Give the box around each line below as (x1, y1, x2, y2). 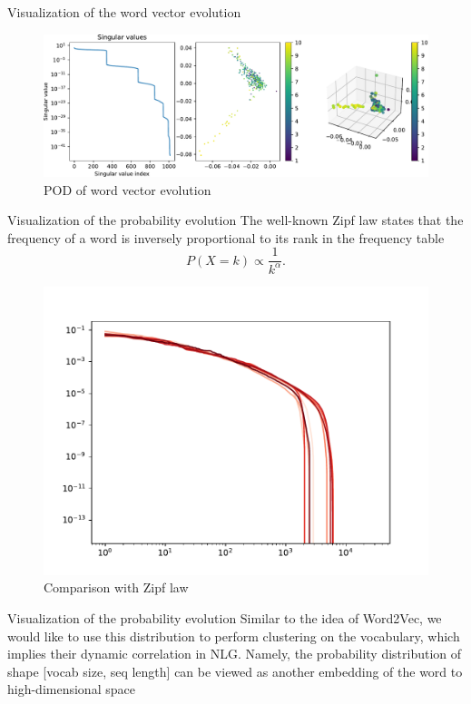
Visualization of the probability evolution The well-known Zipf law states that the (7, 210, 464, 230)
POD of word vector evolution (44, 180, 211, 199)
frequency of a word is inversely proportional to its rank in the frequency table (7, 228, 445, 247)
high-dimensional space (7, 680, 135, 699)
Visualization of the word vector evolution (7, 3, 241, 21)
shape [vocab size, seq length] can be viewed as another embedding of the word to (7, 661, 463, 680)
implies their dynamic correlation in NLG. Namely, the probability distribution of (7, 644, 462, 663)
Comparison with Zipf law (44, 578, 189, 597)
